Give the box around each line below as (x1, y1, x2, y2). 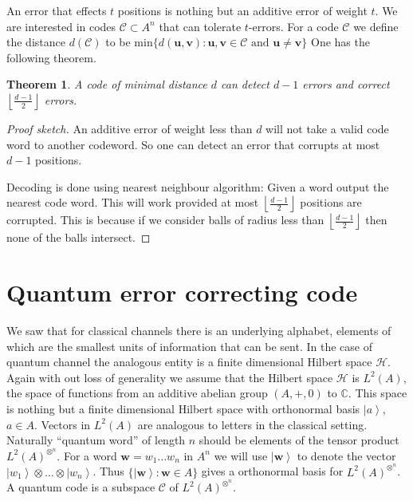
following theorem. (6, 49, 96, 65)
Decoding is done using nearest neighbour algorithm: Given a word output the (6, 178, 389, 195)
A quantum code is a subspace (6, 479, 155, 495)
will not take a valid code (265, 120, 389, 136)
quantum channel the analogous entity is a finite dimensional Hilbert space (6, 353, 372, 370)
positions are (300, 194, 362, 211)
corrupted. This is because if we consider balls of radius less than (6, 211, 324, 228)
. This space (348, 385, 407, 401)
